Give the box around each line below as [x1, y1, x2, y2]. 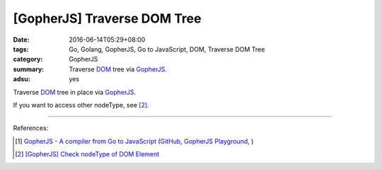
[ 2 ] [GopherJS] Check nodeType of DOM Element [15, 150, 160, 158]
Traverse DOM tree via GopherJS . [69, 64, 168, 74]
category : [13, 55, 43, 64]
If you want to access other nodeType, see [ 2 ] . [13, 100, 149, 109]
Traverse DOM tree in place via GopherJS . [13, 88, 136, 96]
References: [13, 124, 49, 132]
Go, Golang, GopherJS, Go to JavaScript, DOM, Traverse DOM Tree [69, 45, 265, 53]
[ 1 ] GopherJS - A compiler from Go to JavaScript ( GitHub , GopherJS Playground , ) [15, 136, 254, 145]
